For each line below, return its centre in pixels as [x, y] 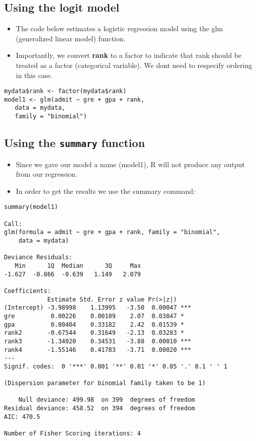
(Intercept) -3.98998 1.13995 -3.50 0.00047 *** [98, 308]
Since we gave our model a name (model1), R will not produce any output [130, 164]
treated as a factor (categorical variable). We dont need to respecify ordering [134, 65]
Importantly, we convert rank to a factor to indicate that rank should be [129, 55]
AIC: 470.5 [22, 417]
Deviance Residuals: [38, 258]
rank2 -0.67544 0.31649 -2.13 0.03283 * [94, 333]
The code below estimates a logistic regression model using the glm [119, 28]
